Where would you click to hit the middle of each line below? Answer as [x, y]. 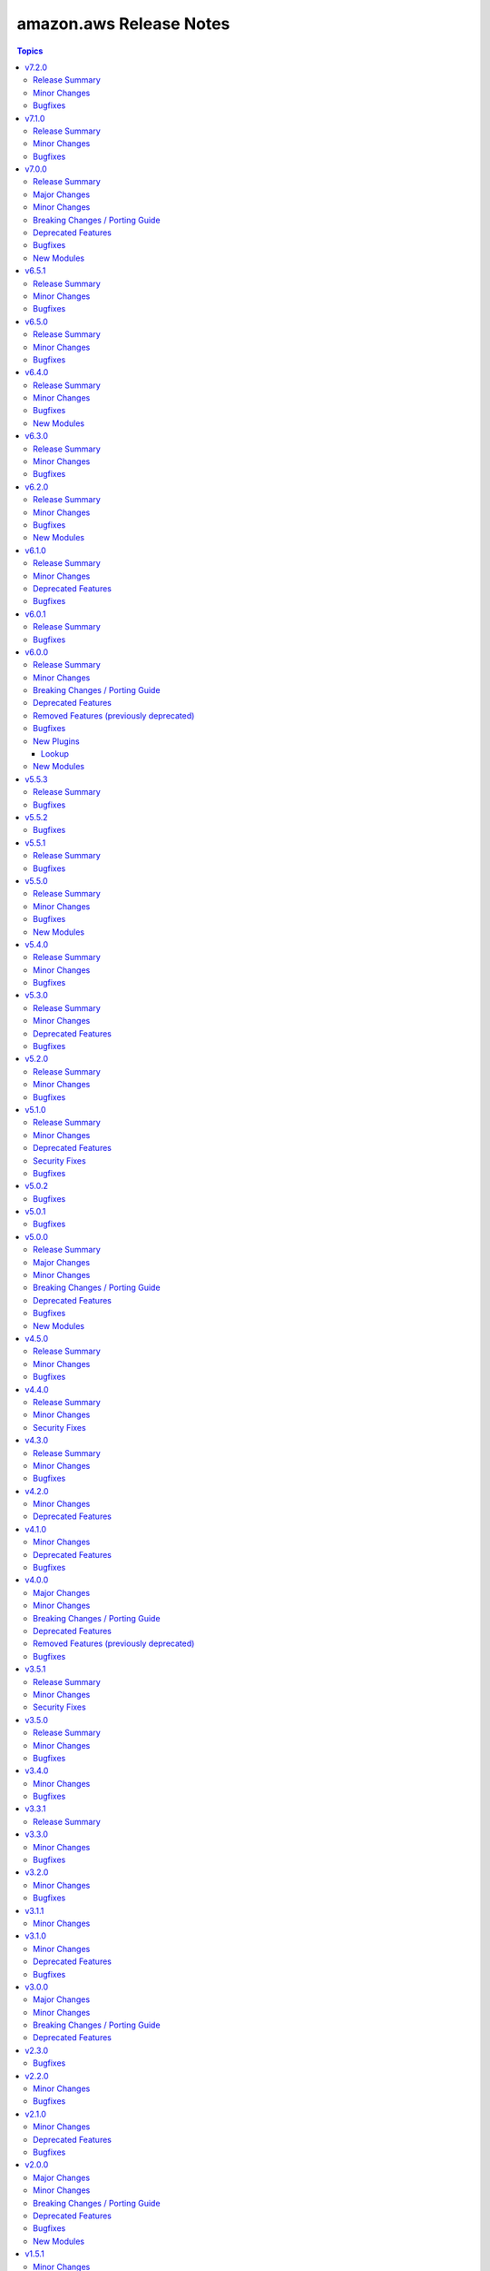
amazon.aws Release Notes [123, 24]
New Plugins [57, 741]
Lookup [55, 754]
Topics [30, 51]
